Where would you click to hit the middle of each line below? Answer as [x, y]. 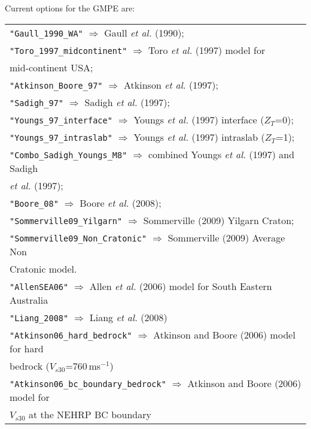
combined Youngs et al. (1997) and [221, 154]
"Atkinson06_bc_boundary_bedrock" [88, 384]
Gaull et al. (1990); [144, 32]
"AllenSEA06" [39, 287]
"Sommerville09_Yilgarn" [66, 221]
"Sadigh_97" [37, 103]
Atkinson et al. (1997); [171, 84]
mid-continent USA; [51, 67]
